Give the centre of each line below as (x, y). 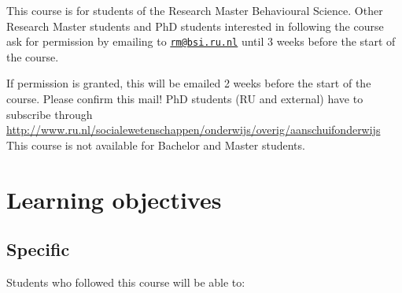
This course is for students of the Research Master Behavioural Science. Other (195, 10)
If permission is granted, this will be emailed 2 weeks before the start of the (189, 83)
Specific (38, 249)
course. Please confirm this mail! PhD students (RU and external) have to (185, 99)
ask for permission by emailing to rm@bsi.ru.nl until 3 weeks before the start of (201, 41)
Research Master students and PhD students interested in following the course (195, 26)
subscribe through (50, 114)
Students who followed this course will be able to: (126, 282)
